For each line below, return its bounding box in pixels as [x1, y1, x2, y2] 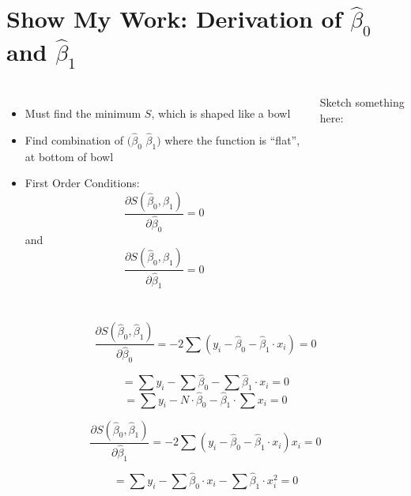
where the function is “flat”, [164, 131, 300, 148]
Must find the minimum [25, 105, 141, 122]
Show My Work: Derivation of [6, 2, 342, 35]
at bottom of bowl [25, 148, 114, 164]
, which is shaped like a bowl [151, 105, 291, 122]
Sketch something [319, 94, 405, 111]
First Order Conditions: [25, 175, 140, 191]
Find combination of [25, 131, 124, 148]
